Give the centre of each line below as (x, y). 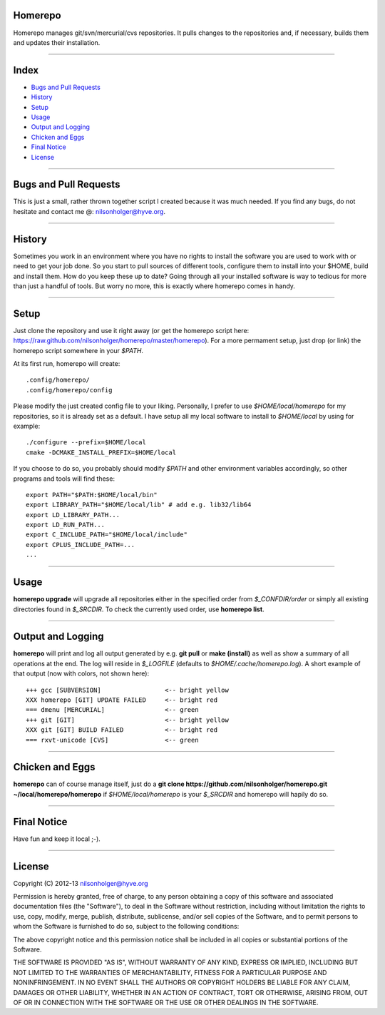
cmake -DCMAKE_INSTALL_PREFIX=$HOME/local (101, 452)
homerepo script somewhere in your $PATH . (78, 350)
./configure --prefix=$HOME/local (86, 443)
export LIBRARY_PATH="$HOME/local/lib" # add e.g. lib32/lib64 (139, 505)
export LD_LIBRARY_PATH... (73, 515)
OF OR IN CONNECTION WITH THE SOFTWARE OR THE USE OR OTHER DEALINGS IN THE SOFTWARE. (166, 1002)
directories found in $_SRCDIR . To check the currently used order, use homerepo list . (139, 609)
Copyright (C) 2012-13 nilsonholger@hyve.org (81, 883)
